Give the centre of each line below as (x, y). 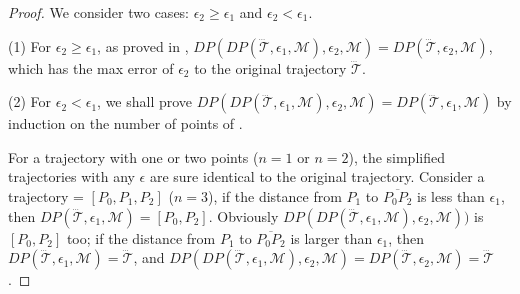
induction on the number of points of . (125, 123)
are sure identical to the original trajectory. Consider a (317, 176)
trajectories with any (71, 176)
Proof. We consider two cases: (99, 12)
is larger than (331, 237)
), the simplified (396, 156)
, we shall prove (145, 101)
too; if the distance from (141, 237)
